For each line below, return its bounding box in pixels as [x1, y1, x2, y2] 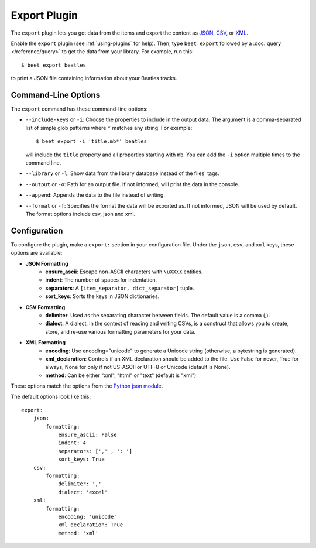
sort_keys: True [58, 456, 105, 463]
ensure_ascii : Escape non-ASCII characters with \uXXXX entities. [45, 268, 203, 275]
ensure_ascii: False [58, 431, 117, 439]
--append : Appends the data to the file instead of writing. [25, 191, 165, 198]
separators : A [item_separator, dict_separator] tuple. [45, 285, 194, 292]
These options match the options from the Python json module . [11, 382, 163, 389]
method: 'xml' [58, 530, 99, 536]
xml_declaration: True [58, 522, 123, 528]
